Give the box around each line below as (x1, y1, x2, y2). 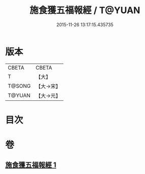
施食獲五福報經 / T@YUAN (29, 5, 140, 16)
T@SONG (8, 82, 31, 89)
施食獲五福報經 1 (5, 161, 57, 169)
